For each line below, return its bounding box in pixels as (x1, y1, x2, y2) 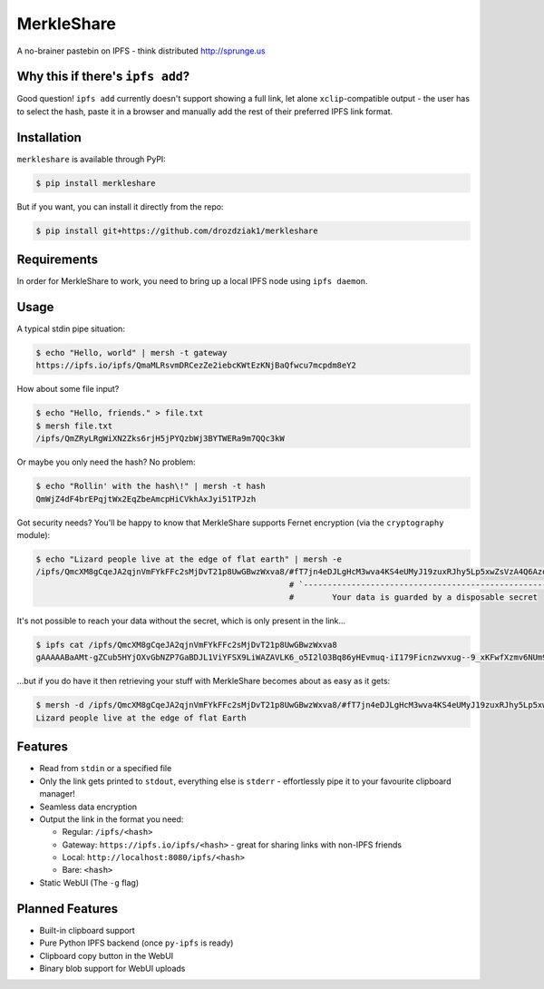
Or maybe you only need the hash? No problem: (16, 456, 196, 467)
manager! (39, 788, 76, 799)
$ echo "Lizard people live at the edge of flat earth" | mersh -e (35, 553, 343, 564)
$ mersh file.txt (35, 420, 113, 431)
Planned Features (16, 901, 119, 916)
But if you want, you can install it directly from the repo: (16, 201, 224, 212)
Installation (16, 130, 82, 145)
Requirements (16, 252, 99, 268)
